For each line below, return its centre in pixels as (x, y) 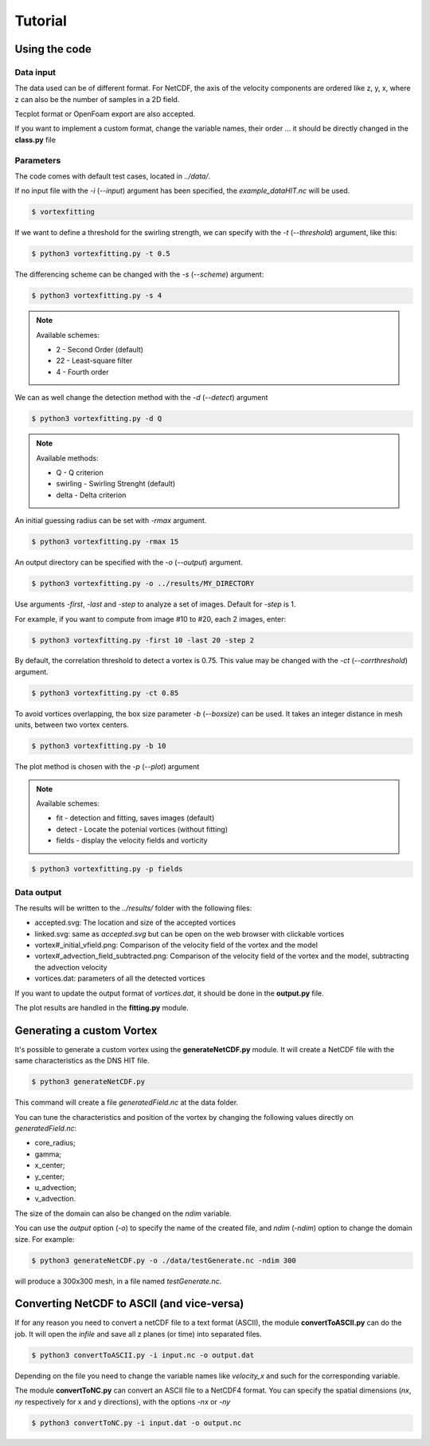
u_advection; (56, 1187)
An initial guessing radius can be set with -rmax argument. (111, 521)
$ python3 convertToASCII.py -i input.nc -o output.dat (143, 1355)
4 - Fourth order (82, 371)
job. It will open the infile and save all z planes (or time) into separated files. (138, 1334)
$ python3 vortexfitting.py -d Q (97, 419)
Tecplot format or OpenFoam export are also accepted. (105, 114)
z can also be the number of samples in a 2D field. (97, 99)
